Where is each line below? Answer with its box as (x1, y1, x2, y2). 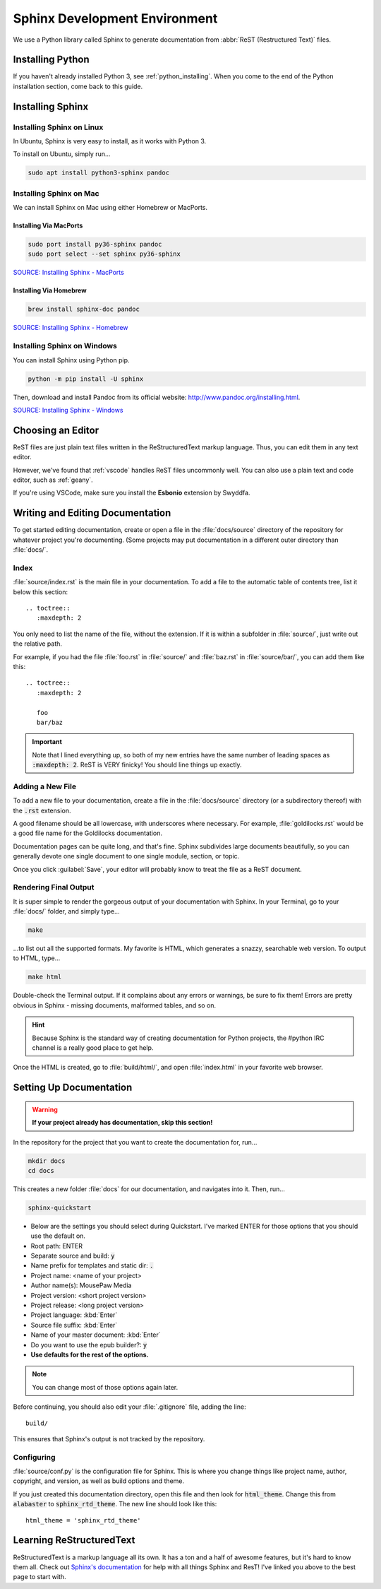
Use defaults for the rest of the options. (30, 1350, 149, 1359)
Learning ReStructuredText (13, 1534, 135, 1547)
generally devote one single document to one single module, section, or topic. (13, 852, 240, 861)
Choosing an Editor (13, 424, 99, 436)
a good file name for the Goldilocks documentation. (13, 829, 162, 837)
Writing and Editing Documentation (13, 507, 171, 519)
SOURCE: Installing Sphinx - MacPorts (13, 268, 125, 277)
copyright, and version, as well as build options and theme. (13, 1477, 185, 1485)
